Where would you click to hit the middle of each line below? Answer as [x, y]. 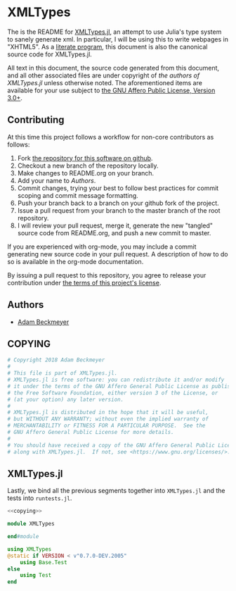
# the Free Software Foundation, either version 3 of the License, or [113, 393]
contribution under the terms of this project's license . [84, 282]
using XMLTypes [29, 549]
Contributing [36, 120]
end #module [23, 537]
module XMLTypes [31, 524]
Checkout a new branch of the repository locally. [88, 166]
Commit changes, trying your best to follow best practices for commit [118, 188]
